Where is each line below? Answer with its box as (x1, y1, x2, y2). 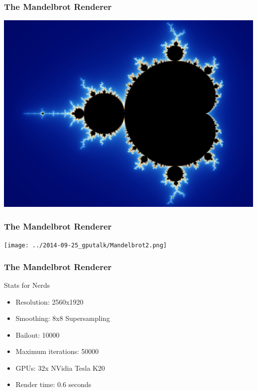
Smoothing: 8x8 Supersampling (15, 313, 110, 323)
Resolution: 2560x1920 (15, 296, 84, 307)
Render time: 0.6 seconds (15, 379, 91, 390)
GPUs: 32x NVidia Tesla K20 (15, 362, 105, 373)
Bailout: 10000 (15, 329, 60, 340)
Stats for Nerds (4, 279, 50, 290)
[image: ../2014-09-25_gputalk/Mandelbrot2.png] (4, 242, 167, 249)
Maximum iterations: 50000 (15, 346, 99, 356)
